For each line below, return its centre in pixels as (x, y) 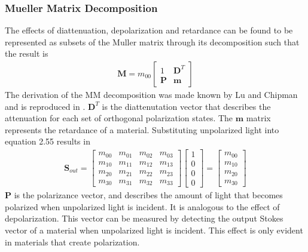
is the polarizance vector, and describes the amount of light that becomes (148, 195)
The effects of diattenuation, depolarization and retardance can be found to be (149, 30)
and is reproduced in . (45, 106)
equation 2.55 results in (48, 141)
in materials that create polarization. (72, 242)
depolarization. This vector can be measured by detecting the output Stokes (144, 218)
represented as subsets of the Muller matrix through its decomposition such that (152, 42)
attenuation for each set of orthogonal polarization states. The (119, 118)
